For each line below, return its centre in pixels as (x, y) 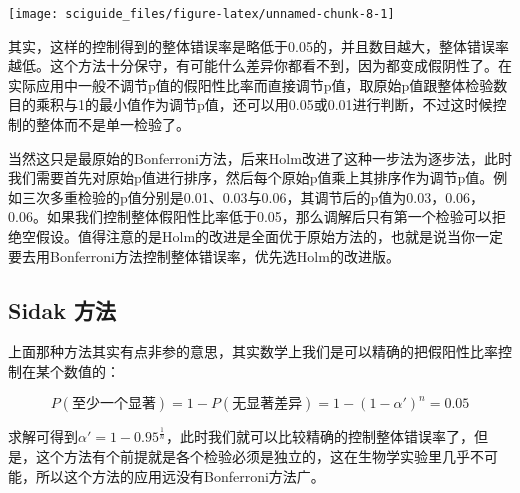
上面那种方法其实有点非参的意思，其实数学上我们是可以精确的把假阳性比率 (253, 351)
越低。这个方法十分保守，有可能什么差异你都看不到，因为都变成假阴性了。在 (260, 65)
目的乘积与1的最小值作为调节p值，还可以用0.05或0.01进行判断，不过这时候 (250, 104)
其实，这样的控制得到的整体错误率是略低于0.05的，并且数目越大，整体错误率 (258, 45)
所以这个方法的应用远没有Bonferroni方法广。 (180, 475)
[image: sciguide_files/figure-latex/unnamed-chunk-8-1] (201, 14)
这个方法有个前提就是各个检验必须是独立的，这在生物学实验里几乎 (252, 456)
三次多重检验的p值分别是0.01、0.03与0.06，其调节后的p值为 (214, 196)
